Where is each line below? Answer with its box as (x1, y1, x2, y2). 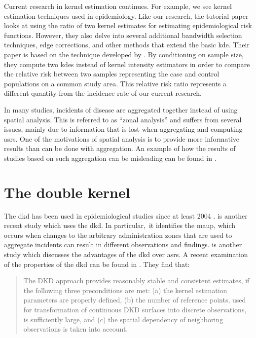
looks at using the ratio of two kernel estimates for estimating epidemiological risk (4, 20, 252, 31)
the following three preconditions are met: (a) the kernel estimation (23, 285, 227, 295)
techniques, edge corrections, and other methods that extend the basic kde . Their (4, 39, 250, 50)
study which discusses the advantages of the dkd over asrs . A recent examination (4, 249, 248, 259)
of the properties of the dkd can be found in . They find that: (4, 259, 190, 269)
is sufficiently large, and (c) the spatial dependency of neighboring (23, 314, 223, 324)
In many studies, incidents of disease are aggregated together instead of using (4, 104, 238, 114)
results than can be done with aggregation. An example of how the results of (4, 143, 236, 153)
